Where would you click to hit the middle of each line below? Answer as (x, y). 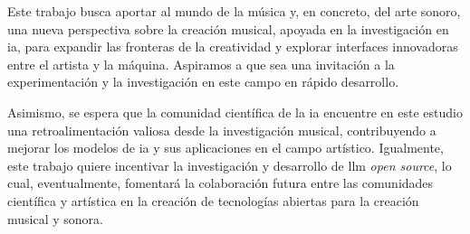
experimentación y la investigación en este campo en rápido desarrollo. (203, 82)
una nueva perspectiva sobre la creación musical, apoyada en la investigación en (228, 28)
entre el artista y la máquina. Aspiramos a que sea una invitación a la (201, 64)
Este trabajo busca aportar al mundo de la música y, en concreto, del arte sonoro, (234, 11)
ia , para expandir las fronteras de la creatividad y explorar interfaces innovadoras (233, 47)
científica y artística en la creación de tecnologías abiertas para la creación (213, 200)
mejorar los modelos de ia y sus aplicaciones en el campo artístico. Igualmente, (225, 148)
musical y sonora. (55, 218)
